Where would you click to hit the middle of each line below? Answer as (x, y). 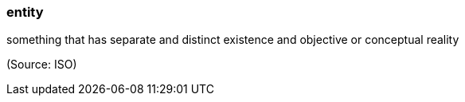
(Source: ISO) (42, 65)
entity (25, 12)
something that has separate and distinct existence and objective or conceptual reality (233, 40)
